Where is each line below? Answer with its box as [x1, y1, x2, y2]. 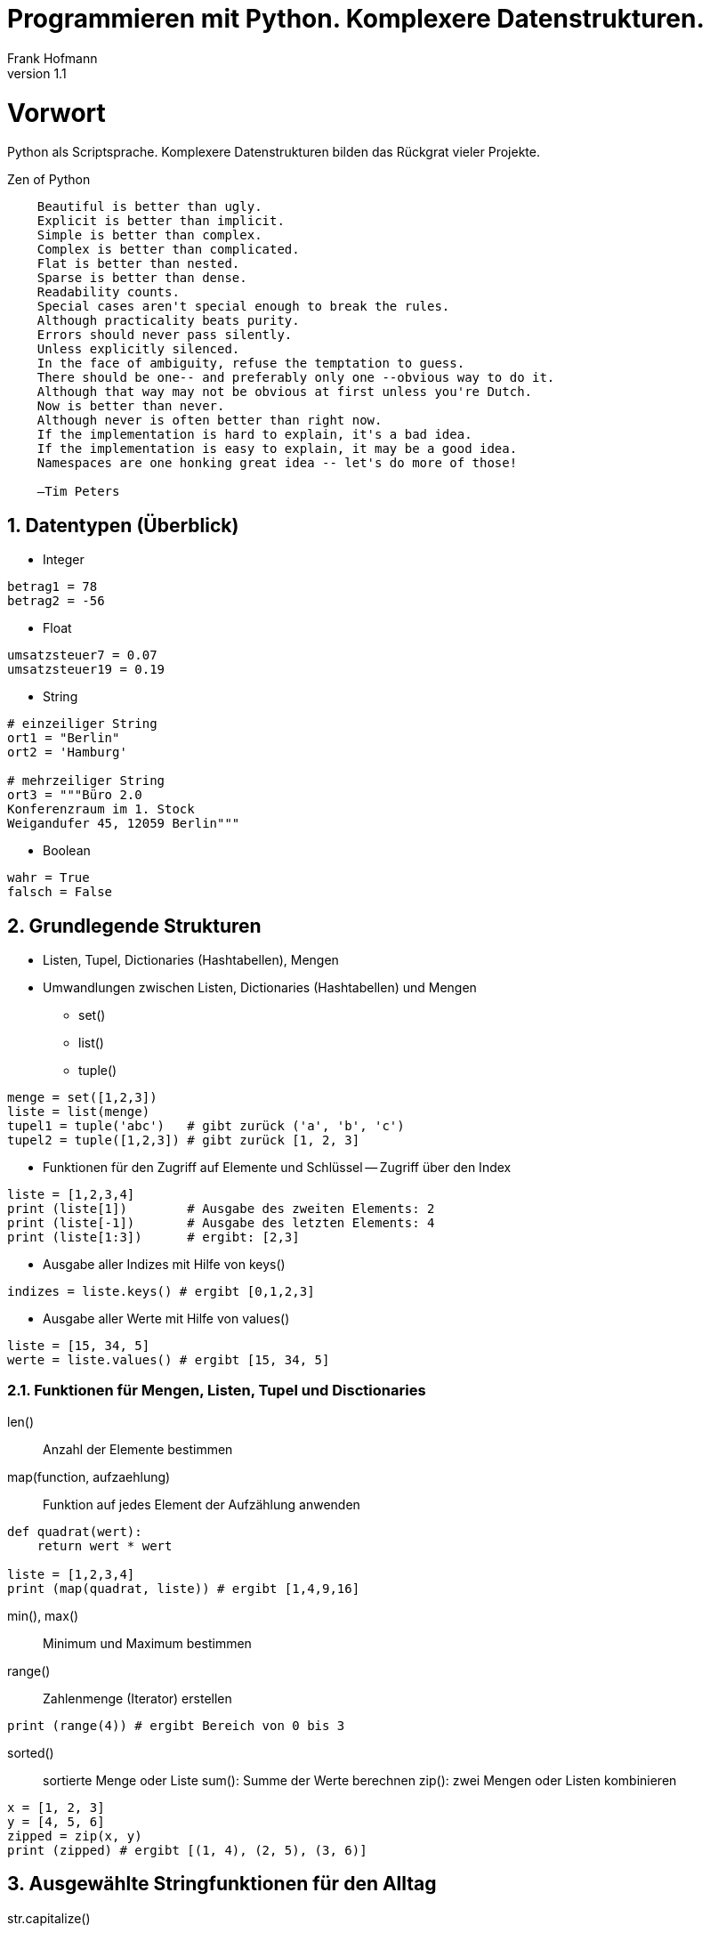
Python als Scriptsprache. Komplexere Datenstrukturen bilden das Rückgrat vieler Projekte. [7, 144, 540, 160]
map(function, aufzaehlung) [7, 1468, 171, 1484]
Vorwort [7, 97, 106, 128]
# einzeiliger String [7, 716, 157, 732]
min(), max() [7, 1607, 79, 1623]
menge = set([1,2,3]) [7, 1089, 157, 1104]
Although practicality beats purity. [36, 313, 300, 328]
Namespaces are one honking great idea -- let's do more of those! [36, 456, 518, 471]
